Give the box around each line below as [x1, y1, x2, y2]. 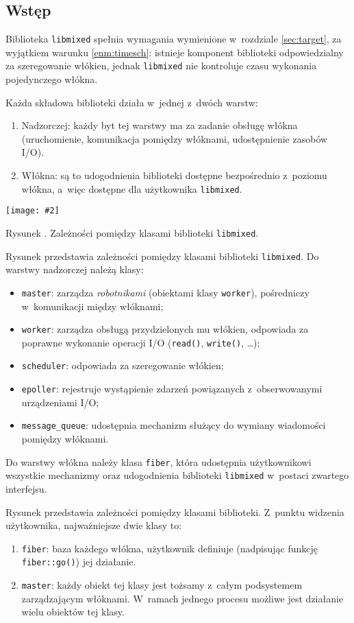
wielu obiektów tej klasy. [21, 604, 125, 619]
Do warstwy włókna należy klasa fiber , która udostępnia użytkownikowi [5, 454, 312, 469]
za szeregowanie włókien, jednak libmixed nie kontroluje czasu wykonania [5, 58, 317, 73]
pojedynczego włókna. [5, 72, 98, 86]
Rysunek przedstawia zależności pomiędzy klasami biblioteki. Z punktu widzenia [5, 504, 344, 519]
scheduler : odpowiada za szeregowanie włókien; [21, 358, 224, 373]
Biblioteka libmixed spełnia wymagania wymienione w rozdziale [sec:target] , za [5, 32, 342, 46]
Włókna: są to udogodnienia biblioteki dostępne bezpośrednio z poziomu [21, 168, 327, 183]
